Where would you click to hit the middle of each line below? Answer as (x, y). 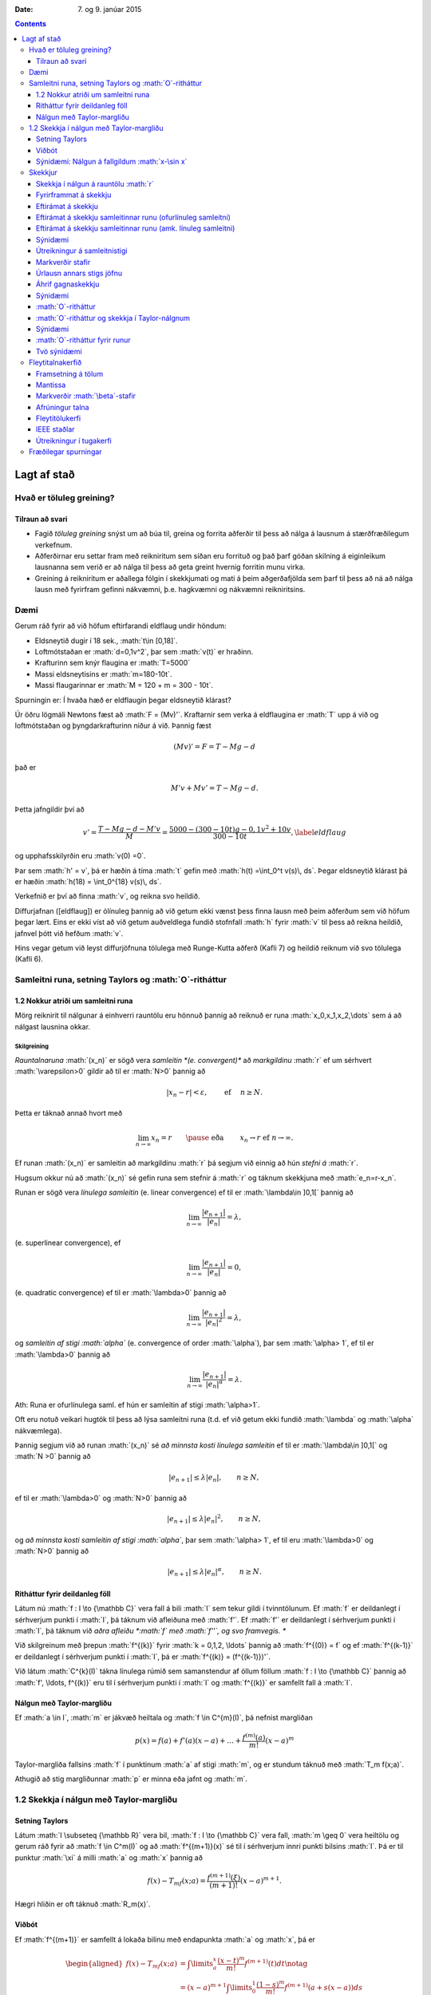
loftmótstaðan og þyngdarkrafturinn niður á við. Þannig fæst (113, 725)
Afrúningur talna (63, 407)
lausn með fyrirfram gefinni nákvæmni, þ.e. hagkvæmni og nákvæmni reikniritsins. (170, 590)
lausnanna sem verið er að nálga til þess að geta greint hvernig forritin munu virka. (170, 567)
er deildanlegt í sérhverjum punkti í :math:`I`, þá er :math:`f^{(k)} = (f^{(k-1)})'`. (142, 1657)
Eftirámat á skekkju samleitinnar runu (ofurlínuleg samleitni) (134, 217)
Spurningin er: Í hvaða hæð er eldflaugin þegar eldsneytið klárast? (123, 700)
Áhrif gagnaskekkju (68, 284)
